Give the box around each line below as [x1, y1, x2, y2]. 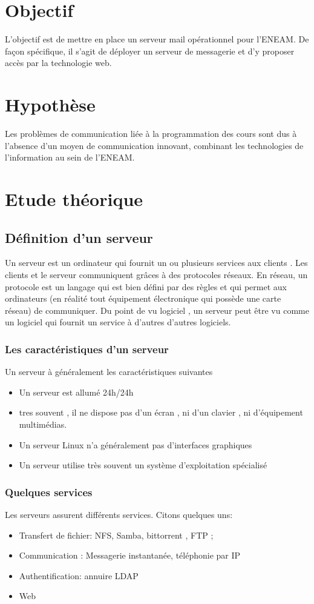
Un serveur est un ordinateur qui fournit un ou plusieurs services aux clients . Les [5, 256, 308, 269]
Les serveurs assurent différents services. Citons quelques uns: [5, 508, 233, 520]
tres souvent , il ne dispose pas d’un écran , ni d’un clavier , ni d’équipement [19, 406, 303, 419]
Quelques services [5, 484, 93, 499]
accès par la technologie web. [5, 56, 112, 69]
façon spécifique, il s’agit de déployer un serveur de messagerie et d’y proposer [5, 44, 295, 57]
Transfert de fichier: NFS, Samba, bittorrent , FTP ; [19, 528, 214, 541]
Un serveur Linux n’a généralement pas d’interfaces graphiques [19, 438, 252, 451]
